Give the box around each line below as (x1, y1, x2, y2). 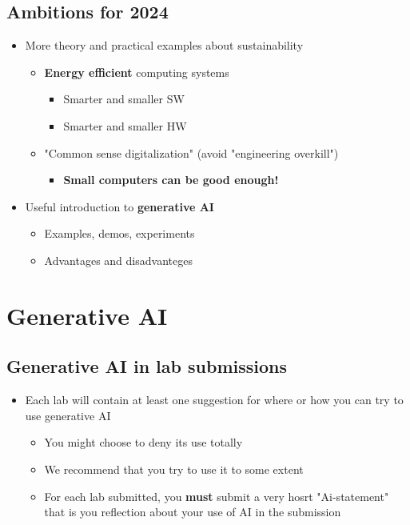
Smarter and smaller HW (63, 117, 187, 134)
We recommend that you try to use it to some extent (44, 460, 304, 477)
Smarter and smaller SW (63, 90, 185, 107)
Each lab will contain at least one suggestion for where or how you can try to (25, 391, 404, 408)
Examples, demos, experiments (44, 225, 195, 242)
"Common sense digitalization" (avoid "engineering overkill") (44, 144, 339, 161)
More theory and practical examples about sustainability (25, 37, 304, 54)
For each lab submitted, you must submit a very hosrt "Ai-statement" (44, 487, 389, 504)
